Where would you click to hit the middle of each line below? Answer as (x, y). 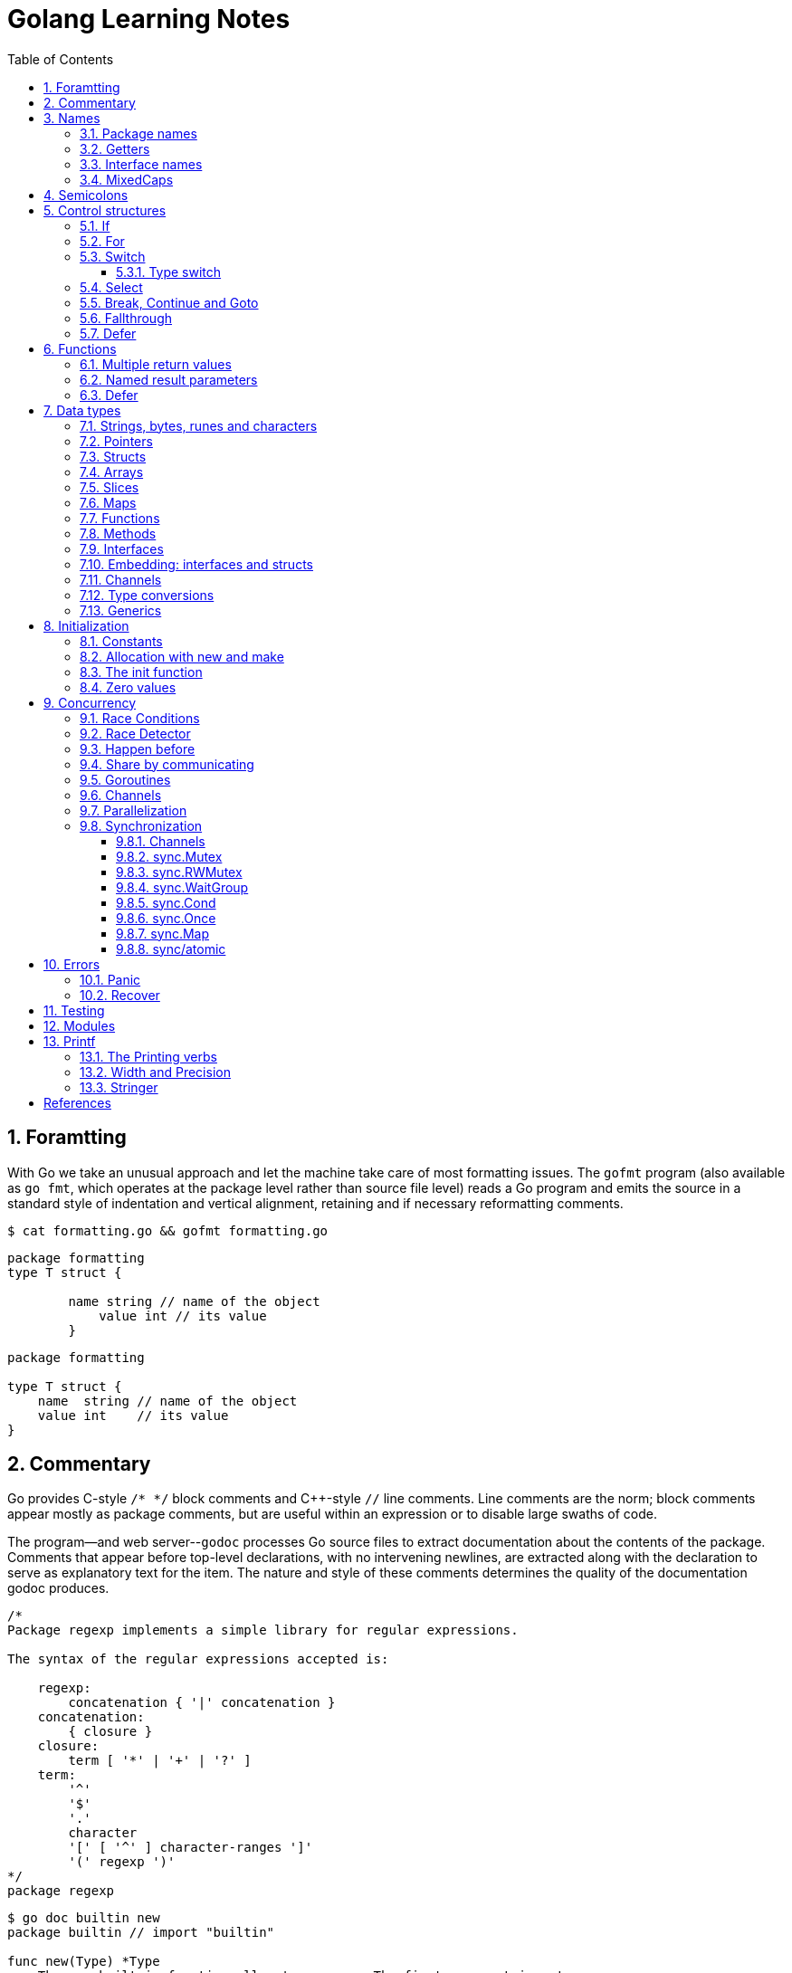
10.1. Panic (110, 979)
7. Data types (82, 410)
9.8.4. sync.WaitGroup (182, 887)
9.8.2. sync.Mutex (169, 856)
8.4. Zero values (128, 687)
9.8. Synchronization (141, 825)
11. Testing (74, 1010)
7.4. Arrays (112, 472)
